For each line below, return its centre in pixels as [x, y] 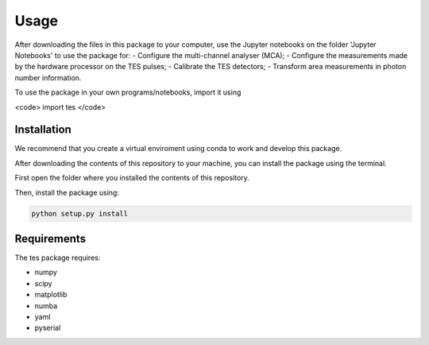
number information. [48, 78]
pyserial [48, 328]
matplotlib [51, 295]
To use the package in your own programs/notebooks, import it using [128, 92]
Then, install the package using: [67, 192]
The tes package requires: [58, 258]
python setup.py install [80, 213]
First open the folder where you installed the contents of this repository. [132, 178]
